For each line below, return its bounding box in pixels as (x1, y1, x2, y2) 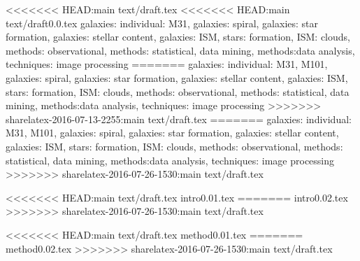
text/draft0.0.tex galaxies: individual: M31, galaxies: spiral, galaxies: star (6, 15, 319, 30)
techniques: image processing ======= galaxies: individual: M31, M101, (6, 57, 328, 71)
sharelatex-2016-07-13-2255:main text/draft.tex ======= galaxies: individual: (6, 111, 352, 126)
